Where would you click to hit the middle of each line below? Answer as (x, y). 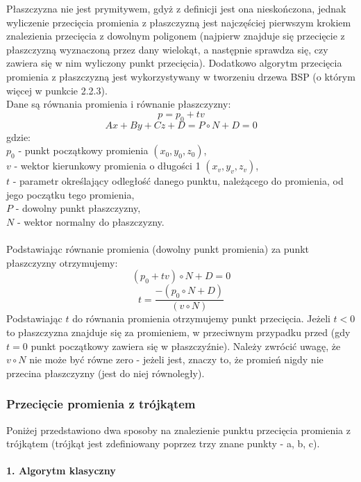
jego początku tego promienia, (70, 194)
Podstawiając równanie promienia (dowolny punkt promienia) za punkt (158, 249)
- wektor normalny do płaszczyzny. (91, 221)
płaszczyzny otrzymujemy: (62, 262)
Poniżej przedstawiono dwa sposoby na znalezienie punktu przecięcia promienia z (178, 430)
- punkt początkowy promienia (83, 150)
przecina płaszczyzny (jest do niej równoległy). (106, 373)
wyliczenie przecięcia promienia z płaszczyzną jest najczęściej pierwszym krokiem (179, 22)
